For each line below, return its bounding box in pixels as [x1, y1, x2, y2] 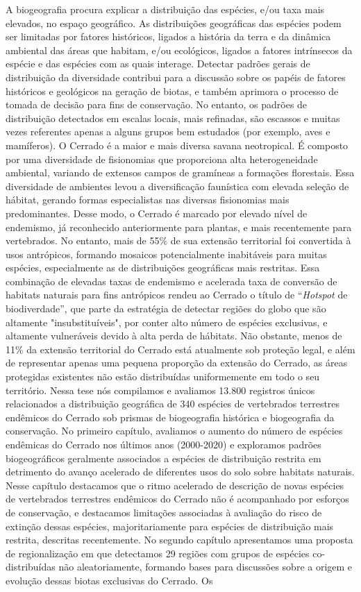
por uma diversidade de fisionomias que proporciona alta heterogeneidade [6, 151, 318, 166]
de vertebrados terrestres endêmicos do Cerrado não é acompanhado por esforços [6, 491, 349, 506]
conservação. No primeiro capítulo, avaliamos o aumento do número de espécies [6, 423, 343, 438]
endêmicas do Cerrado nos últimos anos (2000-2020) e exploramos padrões [6, 437, 321, 451]
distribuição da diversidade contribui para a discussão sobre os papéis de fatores [6, 69, 346, 84]
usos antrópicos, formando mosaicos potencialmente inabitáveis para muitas [6, 246, 327, 261]
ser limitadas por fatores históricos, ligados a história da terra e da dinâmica [6, 29, 331, 44]
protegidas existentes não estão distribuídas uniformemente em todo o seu [6, 369, 320, 384]
